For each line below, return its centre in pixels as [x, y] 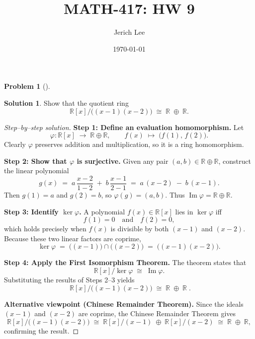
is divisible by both [140, 229]
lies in [184, 211]
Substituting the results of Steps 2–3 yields [69, 279]
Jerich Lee [129, 32]
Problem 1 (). [27, 86]
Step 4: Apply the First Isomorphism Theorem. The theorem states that [125, 262]
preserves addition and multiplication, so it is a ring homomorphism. [139, 144]
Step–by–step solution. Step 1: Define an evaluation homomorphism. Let [124, 127]
